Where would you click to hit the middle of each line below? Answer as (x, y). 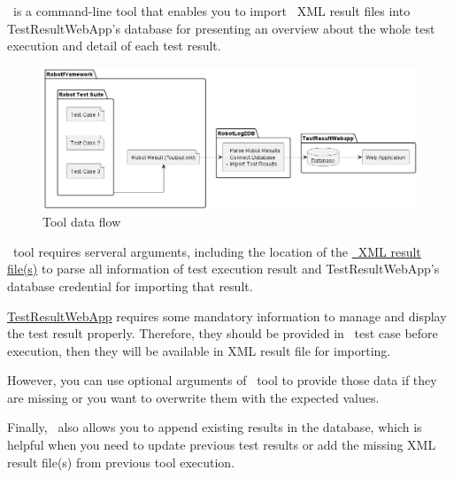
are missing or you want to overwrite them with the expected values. (193, 397)
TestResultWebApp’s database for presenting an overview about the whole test (221, 28)
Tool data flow (82, 222)
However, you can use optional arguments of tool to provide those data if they (222, 380)
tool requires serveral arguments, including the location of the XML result (217, 251)
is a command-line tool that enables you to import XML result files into (212, 11)
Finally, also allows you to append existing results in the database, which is (215, 427)
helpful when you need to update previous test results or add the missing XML (222, 445)
